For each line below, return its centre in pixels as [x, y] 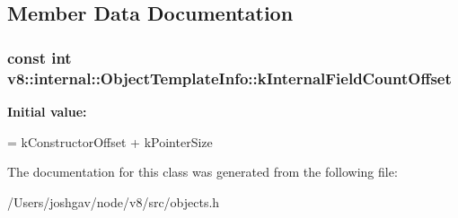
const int [40, 57]
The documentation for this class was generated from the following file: [203, 172]
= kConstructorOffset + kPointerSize [110, 141]
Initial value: [47, 111]
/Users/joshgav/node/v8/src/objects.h [114, 201]
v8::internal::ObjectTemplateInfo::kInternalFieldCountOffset [229, 78]
